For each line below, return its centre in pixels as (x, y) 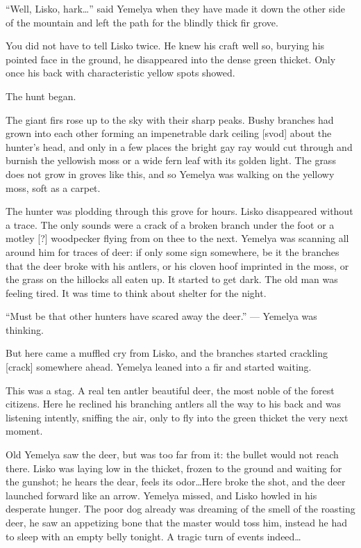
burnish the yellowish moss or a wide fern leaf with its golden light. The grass (171, 160)
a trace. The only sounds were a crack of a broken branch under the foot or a (170, 224)
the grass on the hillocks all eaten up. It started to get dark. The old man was (172, 279)
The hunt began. (41, 96)
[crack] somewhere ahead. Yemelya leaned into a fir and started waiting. (159, 367)
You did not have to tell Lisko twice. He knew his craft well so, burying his (165, 46)
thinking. (25, 329)
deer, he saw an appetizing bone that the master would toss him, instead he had (177, 522)
